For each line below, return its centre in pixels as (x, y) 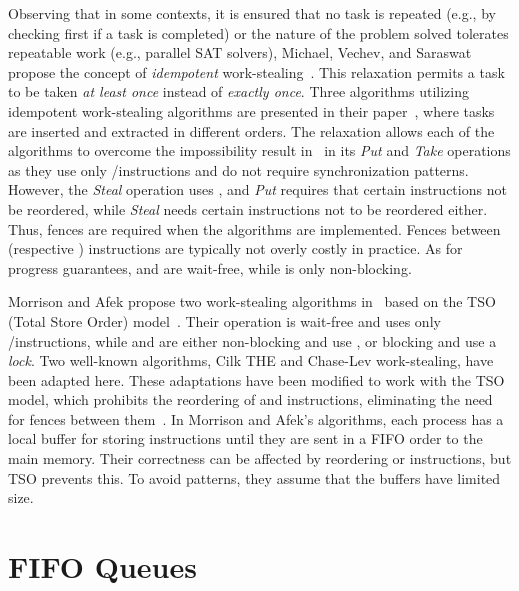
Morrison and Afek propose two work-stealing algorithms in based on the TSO (252, 301)
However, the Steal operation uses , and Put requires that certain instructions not (257, 189)
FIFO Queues (102, 566)
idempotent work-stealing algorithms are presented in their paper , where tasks (251, 110)
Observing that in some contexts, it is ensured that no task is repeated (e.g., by (252, 13)
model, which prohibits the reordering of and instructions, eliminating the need (250, 399)
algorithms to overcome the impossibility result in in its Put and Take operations (259, 150)
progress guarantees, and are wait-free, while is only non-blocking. (210, 267)
